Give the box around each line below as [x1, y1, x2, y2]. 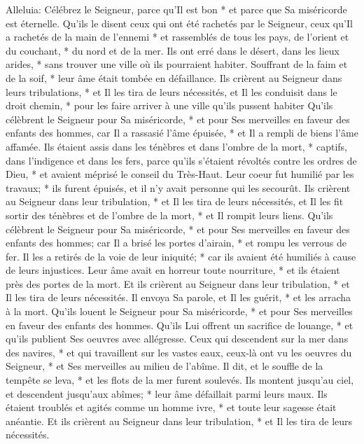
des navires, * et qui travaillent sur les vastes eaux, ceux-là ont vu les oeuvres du [6, 345, 352, 359]
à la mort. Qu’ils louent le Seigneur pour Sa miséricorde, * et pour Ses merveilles [6, 304, 353, 319]
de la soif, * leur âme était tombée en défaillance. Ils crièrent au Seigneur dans [6, 70, 342, 85]
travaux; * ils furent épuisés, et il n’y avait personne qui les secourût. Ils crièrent [6, 180, 351, 195]
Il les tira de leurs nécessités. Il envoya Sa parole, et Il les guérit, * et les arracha [6, 290, 351, 305]
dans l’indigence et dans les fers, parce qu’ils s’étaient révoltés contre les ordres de [6, 153, 357, 167]
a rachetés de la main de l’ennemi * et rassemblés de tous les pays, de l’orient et [6, 29, 349, 44]
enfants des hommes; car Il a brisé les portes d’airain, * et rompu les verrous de [6, 235, 346, 250]
